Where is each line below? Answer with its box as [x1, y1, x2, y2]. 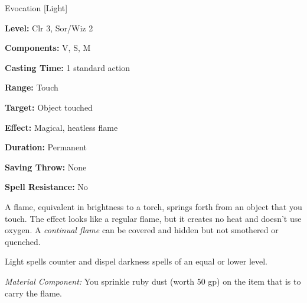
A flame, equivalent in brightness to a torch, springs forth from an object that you [5, 200, 302, 212]
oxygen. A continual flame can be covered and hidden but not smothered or [5, 224, 279, 236]
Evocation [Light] [5, 2, 68, 14]
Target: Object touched [5, 101, 93, 113]
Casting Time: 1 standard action [5, 61, 130, 73]
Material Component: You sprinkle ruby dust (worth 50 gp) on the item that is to [5, 275, 301, 287]
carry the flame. [5, 286, 62, 299]
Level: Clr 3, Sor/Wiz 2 [5, 21, 93, 34]
